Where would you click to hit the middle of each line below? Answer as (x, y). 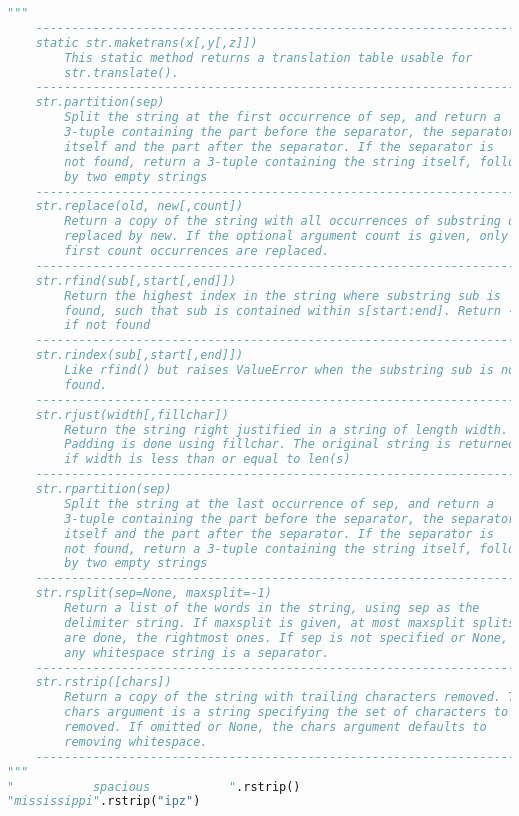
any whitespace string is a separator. (197, 652)
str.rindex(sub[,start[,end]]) (139, 355)
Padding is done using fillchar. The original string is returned (290, 444)
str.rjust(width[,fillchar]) (132, 414)
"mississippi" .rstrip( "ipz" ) (104, 801)
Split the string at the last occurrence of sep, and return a (279, 503)
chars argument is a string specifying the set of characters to (286, 712)
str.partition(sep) (100, 102)
